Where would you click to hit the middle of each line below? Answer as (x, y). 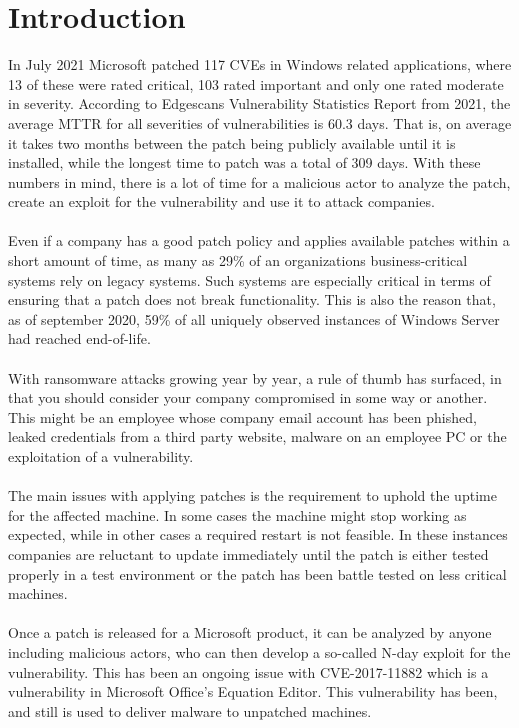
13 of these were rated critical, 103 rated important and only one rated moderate (256, 83)
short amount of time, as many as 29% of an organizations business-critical (238, 260)
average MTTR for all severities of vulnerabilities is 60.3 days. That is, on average (260, 122)
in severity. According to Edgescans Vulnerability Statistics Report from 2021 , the (259, 103)
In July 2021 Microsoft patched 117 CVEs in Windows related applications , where (260, 64)
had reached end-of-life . (79, 338)
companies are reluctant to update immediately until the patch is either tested (248, 553)
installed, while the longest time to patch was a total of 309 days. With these (244, 162)
